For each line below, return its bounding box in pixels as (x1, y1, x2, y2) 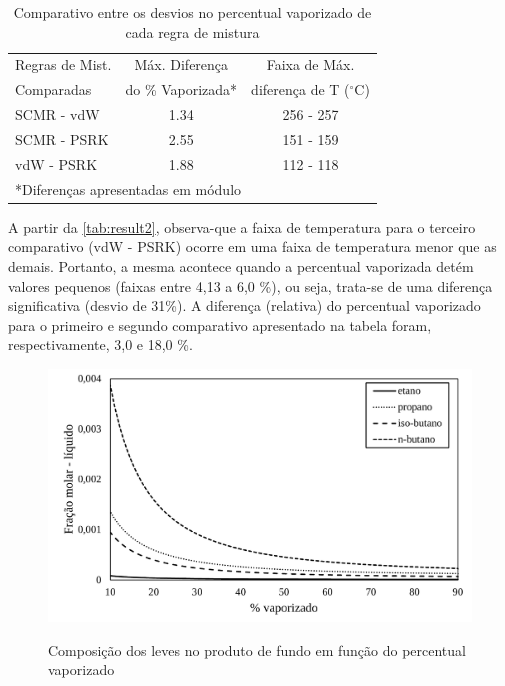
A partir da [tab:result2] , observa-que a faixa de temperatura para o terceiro (8, 216, 476, 237)
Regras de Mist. (15, 54, 112, 75)
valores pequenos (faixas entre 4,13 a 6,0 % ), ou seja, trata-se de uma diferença (8, 275, 493, 296)
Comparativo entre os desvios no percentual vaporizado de (13, 2, 372, 22)
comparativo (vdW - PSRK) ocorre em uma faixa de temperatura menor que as (8, 236, 497, 257)
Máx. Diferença (134, 54, 229, 75)
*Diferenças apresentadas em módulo (15, 178, 242, 199)
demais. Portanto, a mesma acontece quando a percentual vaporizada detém (8, 255, 474, 276)
